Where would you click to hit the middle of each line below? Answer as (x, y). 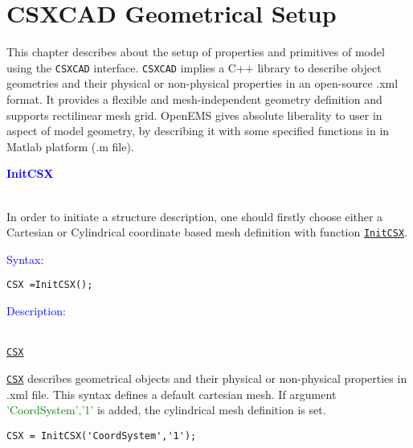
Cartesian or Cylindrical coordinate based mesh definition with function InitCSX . (207, 232)
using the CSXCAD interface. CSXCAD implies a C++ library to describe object (194, 67)
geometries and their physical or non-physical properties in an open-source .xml (202, 83)
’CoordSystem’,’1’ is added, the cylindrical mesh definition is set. (166, 410)
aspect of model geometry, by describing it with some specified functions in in (198, 131)
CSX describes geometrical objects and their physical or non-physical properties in (207, 378)
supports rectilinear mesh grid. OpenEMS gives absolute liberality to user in (194, 115)
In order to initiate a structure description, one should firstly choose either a (195, 216)
